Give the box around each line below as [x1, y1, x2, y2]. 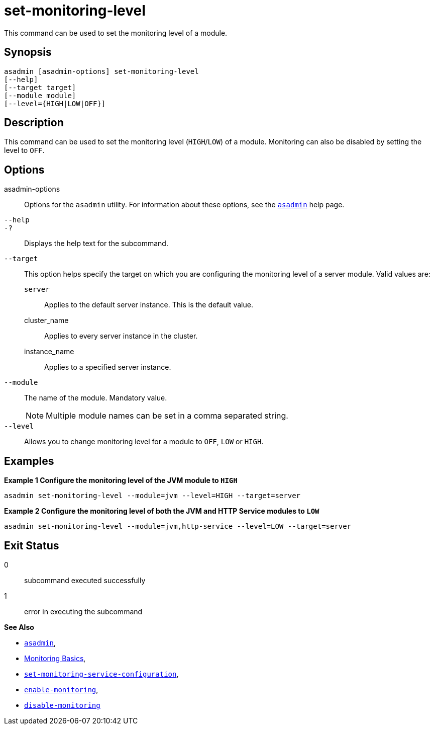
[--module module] [4, 91, 76, 100]
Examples [4, 454, 54, 467]
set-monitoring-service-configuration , [24, 669, 179, 678]
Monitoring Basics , [24, 654, 86, 663]
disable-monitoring [24, 701, 100, 709]
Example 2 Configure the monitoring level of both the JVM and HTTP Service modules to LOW [4, 507, 319, 516]
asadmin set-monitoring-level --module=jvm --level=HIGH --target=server [4, 492, 301, 500]
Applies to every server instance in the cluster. [44, 332, 198, 341]
